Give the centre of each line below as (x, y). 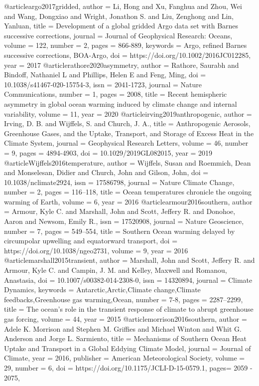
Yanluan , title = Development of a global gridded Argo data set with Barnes (121, 26)
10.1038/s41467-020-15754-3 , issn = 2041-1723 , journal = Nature (103, 84)
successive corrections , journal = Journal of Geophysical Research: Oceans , (118, 35)
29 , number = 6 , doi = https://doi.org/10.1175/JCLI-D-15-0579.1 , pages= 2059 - (128, 367)
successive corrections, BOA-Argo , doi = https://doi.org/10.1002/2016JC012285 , (128, 55)
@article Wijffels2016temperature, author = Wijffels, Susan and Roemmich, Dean (128, 162)
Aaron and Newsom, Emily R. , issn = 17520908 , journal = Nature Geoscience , (124, 221)
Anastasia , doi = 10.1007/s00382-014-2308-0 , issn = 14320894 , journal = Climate (128, 280)
